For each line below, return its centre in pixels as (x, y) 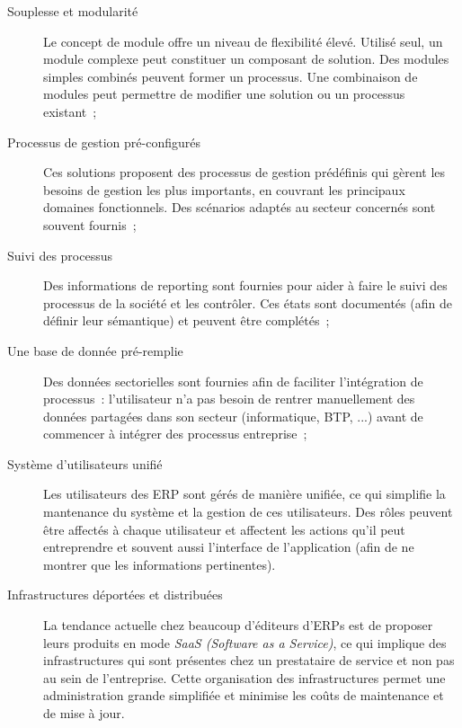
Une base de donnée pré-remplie (95, 350)
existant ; (70, 111)
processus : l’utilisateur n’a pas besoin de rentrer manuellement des (229, 399)
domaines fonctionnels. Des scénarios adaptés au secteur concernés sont (240, 207)
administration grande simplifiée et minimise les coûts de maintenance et (244, 695)
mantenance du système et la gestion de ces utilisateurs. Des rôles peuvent (248, 512)
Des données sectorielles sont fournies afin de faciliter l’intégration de (233, 381)
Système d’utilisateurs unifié (85, 463)
